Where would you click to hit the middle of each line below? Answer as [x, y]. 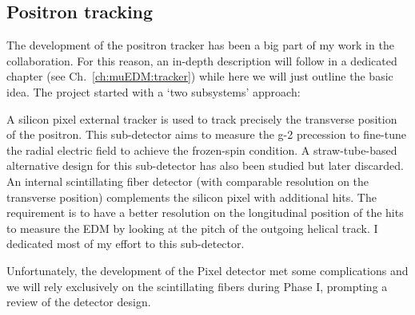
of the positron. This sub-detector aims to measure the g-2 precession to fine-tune [206, 134]
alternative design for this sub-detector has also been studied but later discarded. [205, 165]
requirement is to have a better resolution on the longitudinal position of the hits [205, 213]
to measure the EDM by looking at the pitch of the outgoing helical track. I [192, 228]
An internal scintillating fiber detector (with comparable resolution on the [188, 181]
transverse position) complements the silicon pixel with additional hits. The [192, 197]
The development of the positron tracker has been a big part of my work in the [200, 45]
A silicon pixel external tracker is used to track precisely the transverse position [202, 118]
